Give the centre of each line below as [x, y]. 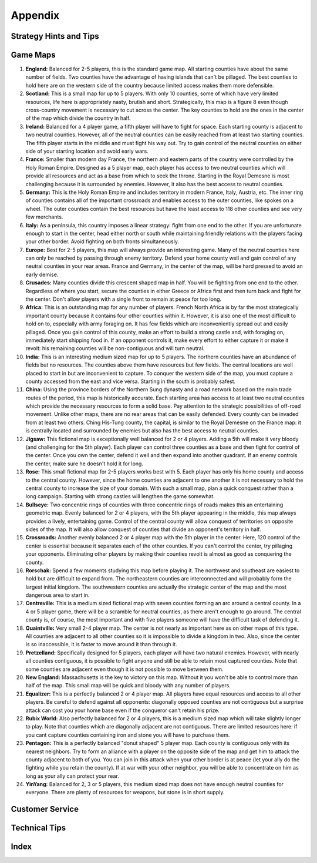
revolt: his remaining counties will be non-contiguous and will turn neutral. [115, 348]
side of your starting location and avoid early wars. [87, 151]
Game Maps [33, 55]
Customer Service [45, 809]
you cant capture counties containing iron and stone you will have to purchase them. [128, 735]
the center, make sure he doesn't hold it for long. [85, 464]
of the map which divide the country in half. [78, 118]
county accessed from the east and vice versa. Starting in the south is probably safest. [131, 381]
